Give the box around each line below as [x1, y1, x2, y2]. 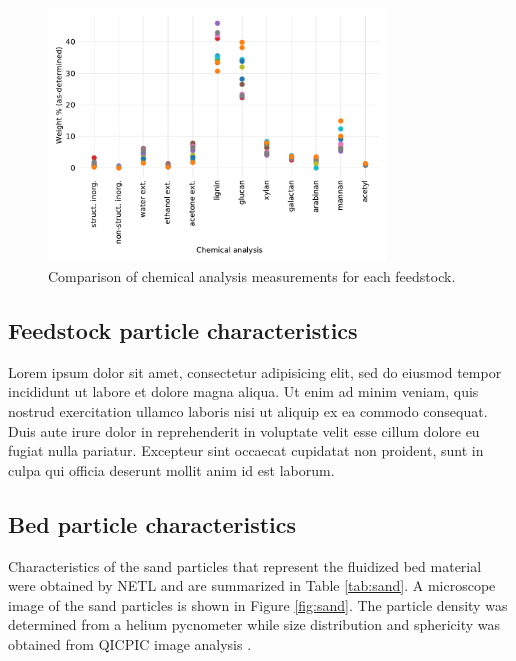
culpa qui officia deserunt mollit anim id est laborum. [8, 459, 335, 480]
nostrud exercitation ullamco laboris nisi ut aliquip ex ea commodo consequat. [8, 400, 488, 421]
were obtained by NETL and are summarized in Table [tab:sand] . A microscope [8, 575, 496, 596]
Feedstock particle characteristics [8, 314, 358, 345]
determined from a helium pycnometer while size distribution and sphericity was [8, 614, 501, 635]
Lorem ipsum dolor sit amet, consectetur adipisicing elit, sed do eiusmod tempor [8, 361, 502, 382]
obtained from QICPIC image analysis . [8, 633, 252, 654]
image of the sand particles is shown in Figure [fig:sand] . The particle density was [8, 594, 508, 615]
